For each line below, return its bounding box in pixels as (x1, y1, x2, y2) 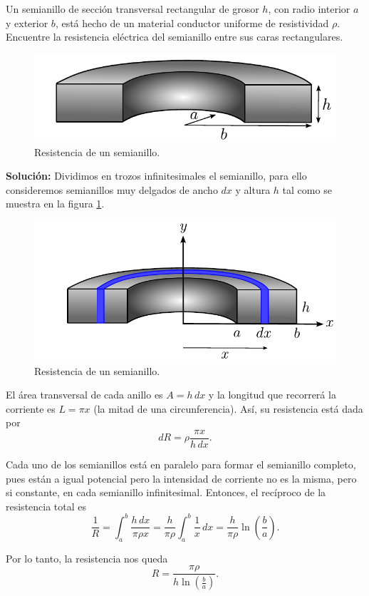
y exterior (6, 15, 48, 30)
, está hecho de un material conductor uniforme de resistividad (55, 15, 329, 30)
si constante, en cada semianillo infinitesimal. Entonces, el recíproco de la (6, 485, 326, 500)
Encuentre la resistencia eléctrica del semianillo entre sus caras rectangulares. (6, 29, 343, 44)
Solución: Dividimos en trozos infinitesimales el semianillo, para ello (6, 168, 307, 183)
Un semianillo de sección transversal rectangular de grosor (6, 1, 259, 16)
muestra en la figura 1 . (6, 196, 105, 211)
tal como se (282, 182, 332, 197)
